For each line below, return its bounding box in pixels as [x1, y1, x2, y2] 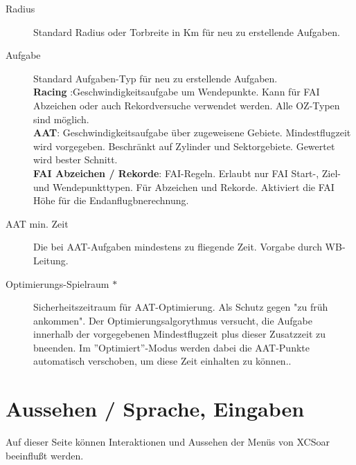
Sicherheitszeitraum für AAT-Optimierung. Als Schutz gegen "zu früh [33, 300, 328, 314]
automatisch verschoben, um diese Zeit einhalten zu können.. [33, 354, 292, 368]
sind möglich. [33, 111, 89, 126]
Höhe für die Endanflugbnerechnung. [33, 193, 189, 208]
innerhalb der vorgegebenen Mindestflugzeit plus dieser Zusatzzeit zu [33, 327, 326, 341]
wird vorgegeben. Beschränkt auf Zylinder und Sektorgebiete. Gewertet [33, 138, 335, 153]
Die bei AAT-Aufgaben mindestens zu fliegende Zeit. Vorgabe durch [33, 239, 322, 254]
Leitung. [33, 253, 69, 267]
